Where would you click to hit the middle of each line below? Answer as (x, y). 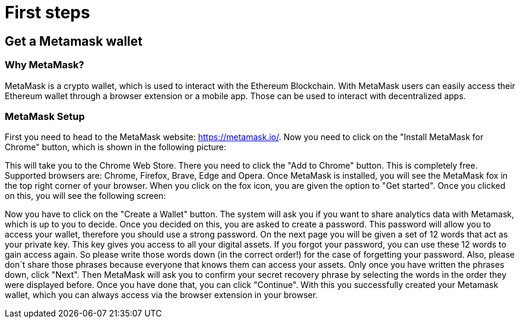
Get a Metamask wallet (74, 41)
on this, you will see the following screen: (85, 196)
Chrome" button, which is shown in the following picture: (116, 147)
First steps (47, 12)
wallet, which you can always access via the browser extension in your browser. (161, 295)
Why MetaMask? (45, 65)
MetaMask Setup (45, 116)
